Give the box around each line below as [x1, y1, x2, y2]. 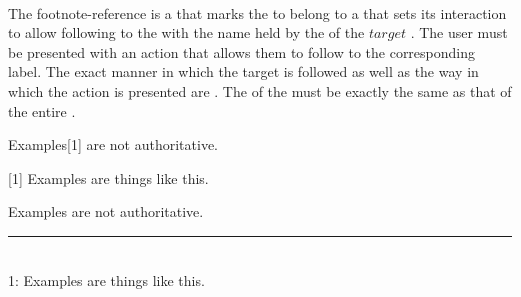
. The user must [410, 22, 508, 43]
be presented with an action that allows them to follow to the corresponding [8, 41, 476, 62]
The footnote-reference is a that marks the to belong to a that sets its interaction [8, 2, 507, 23]
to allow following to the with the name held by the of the [8, 22, 365, 43]
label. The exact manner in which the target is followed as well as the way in [8, 61, 479, 82]
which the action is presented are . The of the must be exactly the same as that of [8, 80, 512, 101]
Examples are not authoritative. [8, 201, 204, 222]
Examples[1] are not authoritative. [8, 134, 218, 155]
